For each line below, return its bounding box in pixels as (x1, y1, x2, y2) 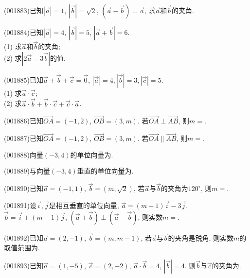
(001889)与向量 (4, 166, 50, 176)
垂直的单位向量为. (77, 166, 134, 176)
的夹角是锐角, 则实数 (168, 233, 234, 243)
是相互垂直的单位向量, (49, 200, 119, 210)
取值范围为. (4, 242, 40, 252)
